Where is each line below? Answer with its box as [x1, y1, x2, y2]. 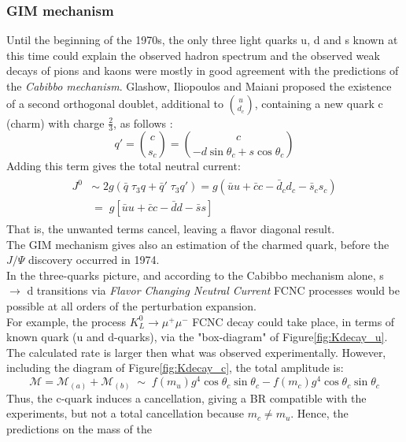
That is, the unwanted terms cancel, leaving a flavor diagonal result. [6, 221, 335, 237]
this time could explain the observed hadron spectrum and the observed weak [6, 46, 380, 63]
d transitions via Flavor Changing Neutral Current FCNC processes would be [27, 282, 400, 299]
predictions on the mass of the [6, 420, 152, 436]
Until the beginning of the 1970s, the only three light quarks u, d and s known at [6, 32, 398, 48]
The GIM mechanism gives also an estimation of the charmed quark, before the [6, 236, 389, 252]
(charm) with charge [6, 114, 105, 131]
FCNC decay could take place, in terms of [192, 313, 395, 329]
